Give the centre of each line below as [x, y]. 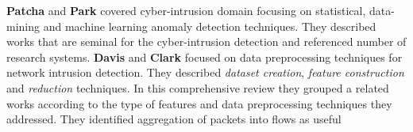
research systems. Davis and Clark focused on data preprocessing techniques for [205, 57]
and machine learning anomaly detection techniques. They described [210, 26]
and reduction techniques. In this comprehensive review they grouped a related [198, 87]
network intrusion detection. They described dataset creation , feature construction [205, 72]
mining [23, 26]
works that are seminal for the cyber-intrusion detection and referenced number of [206, 41]
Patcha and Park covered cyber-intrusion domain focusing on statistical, [186, 10]
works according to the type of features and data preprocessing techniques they [199, 103]
